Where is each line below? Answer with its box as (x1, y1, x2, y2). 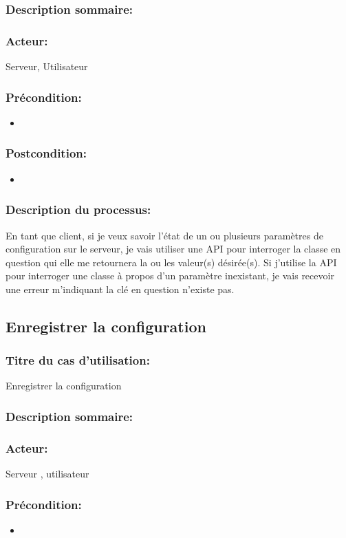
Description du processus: (6, 201, 151, 218)
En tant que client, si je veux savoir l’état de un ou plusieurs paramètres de (6, 228, 323, 242)
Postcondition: (6, 144, 87, 162)
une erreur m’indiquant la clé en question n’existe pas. (6, 281, 235, 296)
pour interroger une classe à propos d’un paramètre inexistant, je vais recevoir (6, 268, 334, 283)
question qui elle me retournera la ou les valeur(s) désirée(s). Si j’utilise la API (6, 255, 337, 269)
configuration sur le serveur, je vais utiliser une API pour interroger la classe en (6, 241, 341, 256)
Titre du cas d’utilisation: (6, 352, 150, 369)
